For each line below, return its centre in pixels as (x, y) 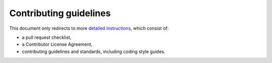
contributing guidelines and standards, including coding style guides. (94, 51)
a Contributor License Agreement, (57, 44)
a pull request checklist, (47, 37)
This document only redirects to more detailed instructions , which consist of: (89, 28)
